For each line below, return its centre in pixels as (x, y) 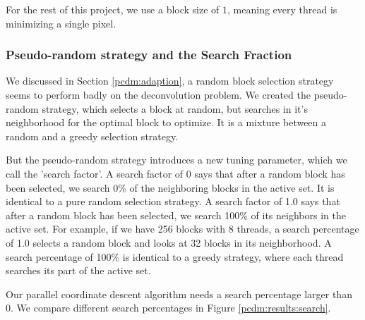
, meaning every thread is (282, 9)
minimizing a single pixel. (61, 23)
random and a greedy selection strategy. (92, 136)
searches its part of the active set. (78, 270)
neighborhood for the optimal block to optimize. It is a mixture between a (166, 122)
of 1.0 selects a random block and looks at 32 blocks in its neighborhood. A (169, 242)
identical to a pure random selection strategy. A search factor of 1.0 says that (173, 201)
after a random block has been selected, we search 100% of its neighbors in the (176, 215)
